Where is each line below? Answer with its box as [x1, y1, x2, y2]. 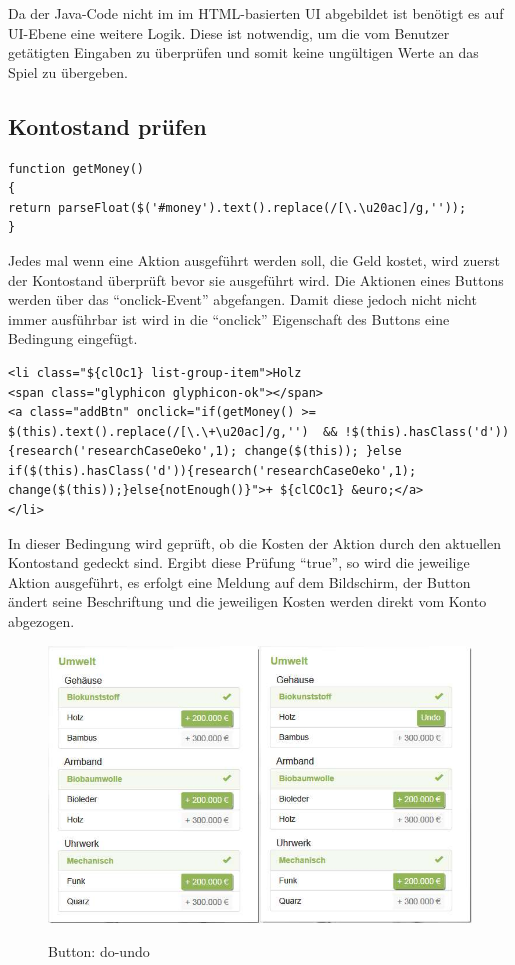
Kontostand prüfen [8, 110, 207, 141]
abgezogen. [8, 611, 75, 632]
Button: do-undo [48, 941, 150, 962]
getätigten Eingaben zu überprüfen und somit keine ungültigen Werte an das [8, 42, 479, 63]
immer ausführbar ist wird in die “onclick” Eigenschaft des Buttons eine [8, 308, 450, 329]
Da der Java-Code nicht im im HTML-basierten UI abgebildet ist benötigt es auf [8, 3, 504, 23]
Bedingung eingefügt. [8, 328, 138, 349]
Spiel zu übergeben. [8, 61, 128, 82]
